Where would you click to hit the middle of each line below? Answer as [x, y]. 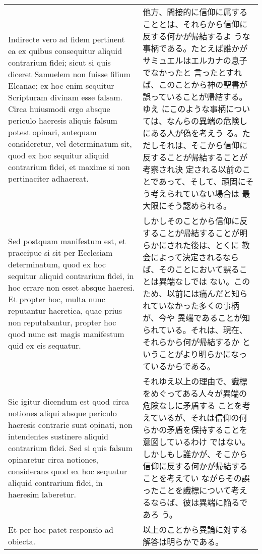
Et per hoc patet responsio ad [61, 530]
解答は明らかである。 [183, 542]
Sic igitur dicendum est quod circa [69, 401]
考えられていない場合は [195, 193]
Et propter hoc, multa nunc [57, 299]
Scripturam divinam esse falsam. [65, 97]
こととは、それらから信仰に [195, 24]
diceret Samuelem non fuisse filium [69, 74]
